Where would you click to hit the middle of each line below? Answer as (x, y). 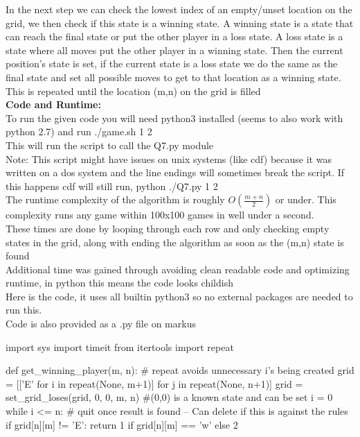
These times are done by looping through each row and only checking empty (168, 228)
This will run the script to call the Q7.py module (110, 145)
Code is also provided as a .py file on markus (101, 324)
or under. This (306, 199)
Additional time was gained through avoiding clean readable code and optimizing (178, 269)
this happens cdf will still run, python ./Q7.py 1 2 (112, 186)
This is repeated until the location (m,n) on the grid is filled (133, 91)
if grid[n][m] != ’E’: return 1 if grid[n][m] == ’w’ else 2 (122, 424)
